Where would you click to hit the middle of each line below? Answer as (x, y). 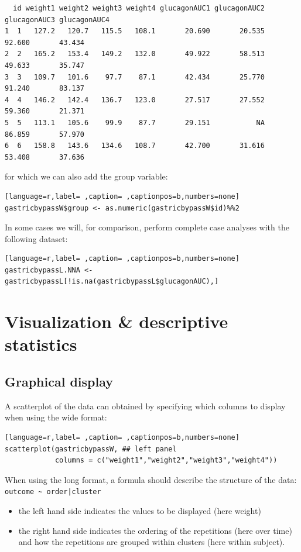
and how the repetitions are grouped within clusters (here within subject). (152, 542)
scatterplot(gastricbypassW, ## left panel (91, 449)
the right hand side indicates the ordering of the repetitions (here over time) (155, 530)
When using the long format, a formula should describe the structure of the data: (151, 479)
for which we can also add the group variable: (86, 176)
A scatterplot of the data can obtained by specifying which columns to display (145, 406)
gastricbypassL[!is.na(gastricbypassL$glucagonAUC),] (112, 282)
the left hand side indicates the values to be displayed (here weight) (140, 511)
